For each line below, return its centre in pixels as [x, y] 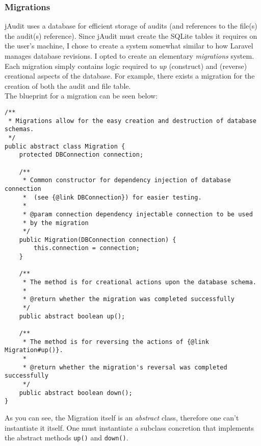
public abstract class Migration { [65, 146]
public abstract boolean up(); [72, 316]
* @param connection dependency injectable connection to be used [138, 214]
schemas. [19, 129]
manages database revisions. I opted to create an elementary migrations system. [129, 56]
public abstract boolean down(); [76, 393]
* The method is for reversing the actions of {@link [116, 342]
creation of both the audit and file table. [68, 85]
